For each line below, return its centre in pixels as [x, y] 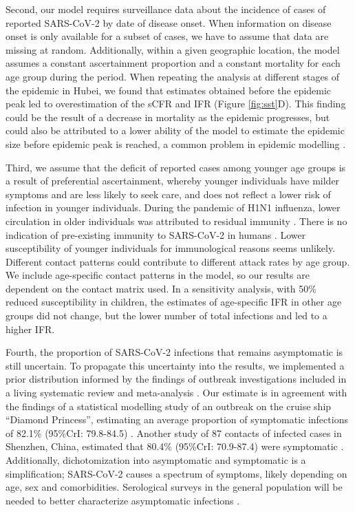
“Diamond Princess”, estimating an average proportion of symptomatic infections [177, 419]
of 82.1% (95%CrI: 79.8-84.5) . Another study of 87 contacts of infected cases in [174, 433]
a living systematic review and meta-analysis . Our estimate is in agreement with [176, 393]
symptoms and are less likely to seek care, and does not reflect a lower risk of [168, 194]
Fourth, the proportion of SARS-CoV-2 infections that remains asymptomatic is [174, 352]
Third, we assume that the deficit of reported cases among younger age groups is [176, 167]
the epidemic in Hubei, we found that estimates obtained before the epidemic [169, 90]
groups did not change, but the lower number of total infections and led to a [166, 316]
